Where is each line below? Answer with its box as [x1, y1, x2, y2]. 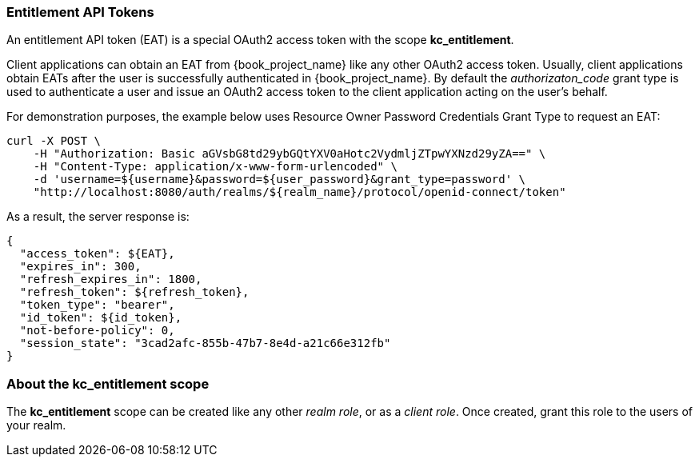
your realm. [6, 418, 66, 433]
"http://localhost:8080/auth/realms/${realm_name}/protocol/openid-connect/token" [33, 186, 566, 199]
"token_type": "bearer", [19, 298, 175, 312]
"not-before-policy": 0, [19, 324, 175, 337]
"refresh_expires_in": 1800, [19, 273, 202, 286]
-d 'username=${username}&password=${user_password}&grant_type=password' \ [33, 173, 526, 186]
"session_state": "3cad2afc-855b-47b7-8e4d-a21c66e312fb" [19, 337, 391, 350]
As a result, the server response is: [6, 210, 190, 224]
